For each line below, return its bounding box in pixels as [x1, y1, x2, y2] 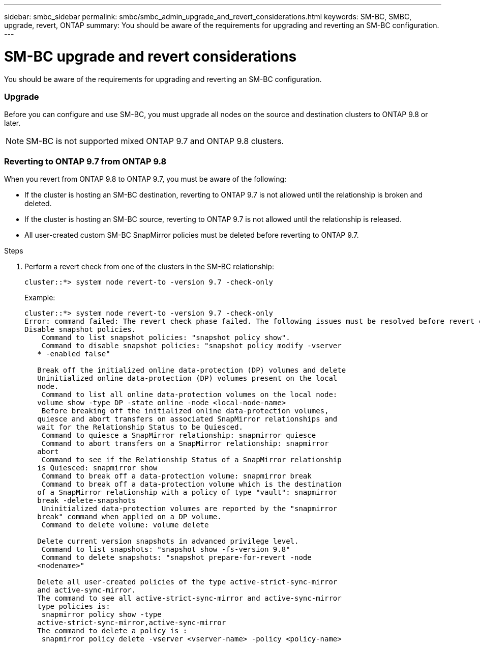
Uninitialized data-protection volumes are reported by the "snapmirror [41, 504, 338, 513]
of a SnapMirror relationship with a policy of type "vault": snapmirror [37, 488, 338, 496]
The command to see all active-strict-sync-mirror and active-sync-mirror [37, 594, 342, 602]
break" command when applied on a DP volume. [37, 513, 222, 521]
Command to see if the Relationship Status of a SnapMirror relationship [41, 456, 342, 464]
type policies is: [37, 602, 110, 610]
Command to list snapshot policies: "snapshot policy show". [41, 333, 290, 342]
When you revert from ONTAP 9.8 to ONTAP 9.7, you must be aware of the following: [4, 175, 287, 183]
